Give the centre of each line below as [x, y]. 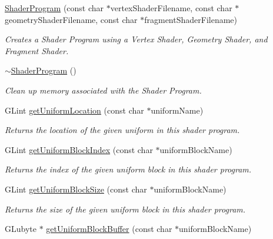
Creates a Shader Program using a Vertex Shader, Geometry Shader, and [136, 39]
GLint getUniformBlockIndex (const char [79, 149]
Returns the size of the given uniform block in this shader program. [125, 209]
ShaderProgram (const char [54, 8]
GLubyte [21, 229]
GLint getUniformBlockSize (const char [76, 189]
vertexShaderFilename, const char [171, 8]
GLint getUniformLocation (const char [74, 110]
